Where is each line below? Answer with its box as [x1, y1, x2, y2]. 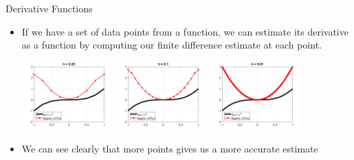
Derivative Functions [5, 1, 93, 15]
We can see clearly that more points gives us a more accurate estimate [21, 141, 318, 155]
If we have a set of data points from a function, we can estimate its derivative [21, 24, 349, 38]
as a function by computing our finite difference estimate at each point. [21, 38, 322, 52]
